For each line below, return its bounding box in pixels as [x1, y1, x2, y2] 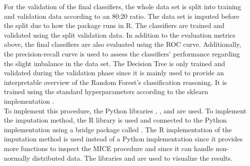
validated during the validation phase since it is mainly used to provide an [4, 68, 224, 78]
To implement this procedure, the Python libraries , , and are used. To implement [4, 105, 247, 115]
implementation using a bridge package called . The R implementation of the [4, 124, 232, 134]
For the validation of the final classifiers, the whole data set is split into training [4, 1, 241, 11]
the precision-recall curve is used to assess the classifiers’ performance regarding [4, 48, 240, 58]
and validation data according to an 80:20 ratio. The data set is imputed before [4, 11, 239, 21]
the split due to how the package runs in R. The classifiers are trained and [4, 20, 225, 30]
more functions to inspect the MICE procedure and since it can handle [4, 143, 214, 153]
